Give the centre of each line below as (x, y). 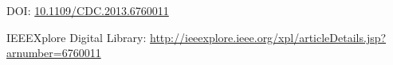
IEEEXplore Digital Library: (77, 37)
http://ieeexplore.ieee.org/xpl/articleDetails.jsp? (268, 37)
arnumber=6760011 (54, 53)
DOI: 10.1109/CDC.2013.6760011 (88, 10)
